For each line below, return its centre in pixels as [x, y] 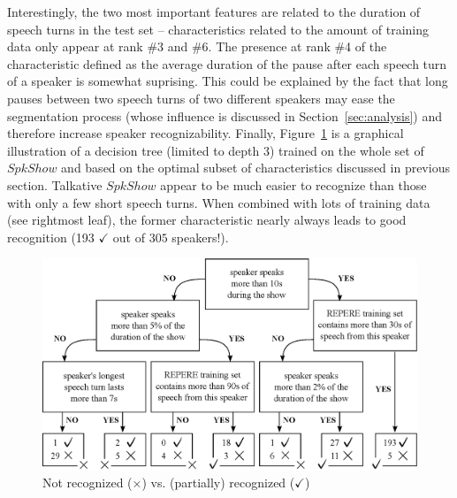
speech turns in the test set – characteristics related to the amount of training [218, 29]
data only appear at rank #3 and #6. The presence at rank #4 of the [197, 46]
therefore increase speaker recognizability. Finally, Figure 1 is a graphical [206, 133]
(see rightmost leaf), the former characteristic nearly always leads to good [207, 220]
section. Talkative [55, 184]
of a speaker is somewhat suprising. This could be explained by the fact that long [228, 81]
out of [129, 237]
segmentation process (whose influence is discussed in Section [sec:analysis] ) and [225, 115]
